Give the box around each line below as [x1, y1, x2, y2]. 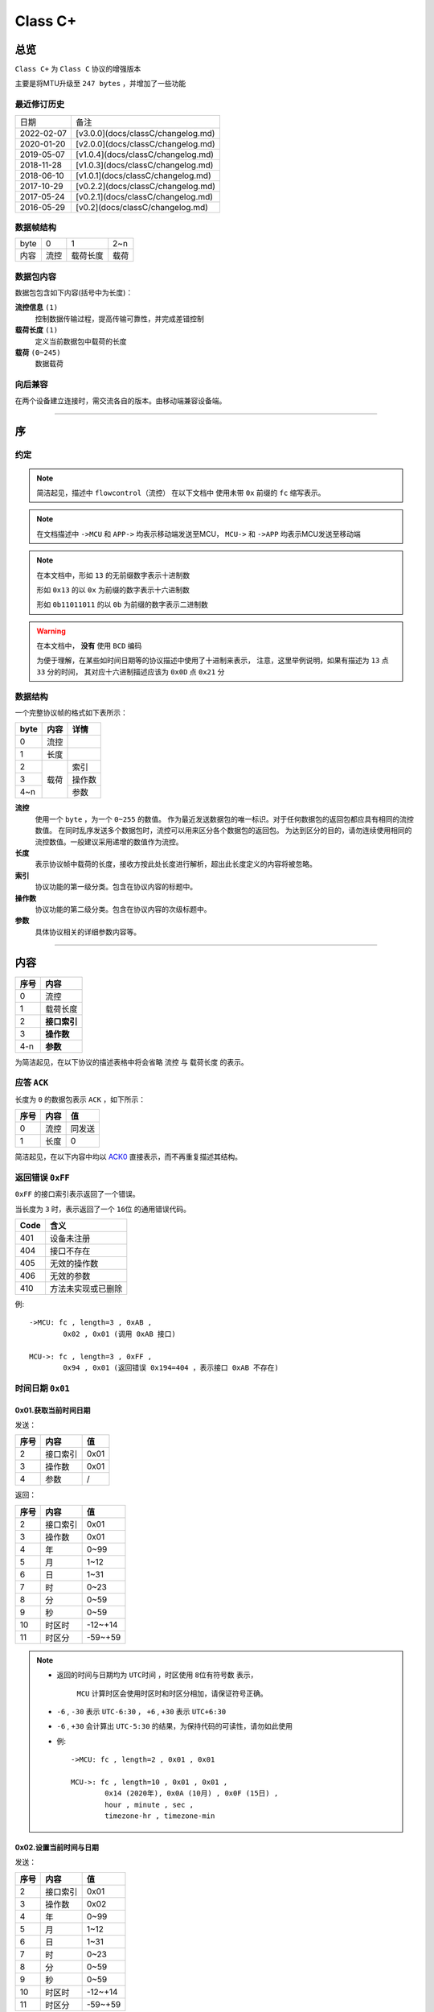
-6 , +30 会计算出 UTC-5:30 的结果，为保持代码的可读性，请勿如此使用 [56, 1721, 293, 1731]
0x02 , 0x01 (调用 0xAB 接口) [63, 1329, 177, 1338]
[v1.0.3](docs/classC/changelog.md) [75, 159, 214, 171]
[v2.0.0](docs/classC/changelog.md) [75, 138, 216, 149]
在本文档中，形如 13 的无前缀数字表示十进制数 [36, 570, 190, 579]
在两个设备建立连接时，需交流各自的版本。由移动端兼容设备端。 [14, 395, 227, 406]
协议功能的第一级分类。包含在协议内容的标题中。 [35, 882, 197, 892]
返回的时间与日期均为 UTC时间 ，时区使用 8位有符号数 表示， [56, 1670, 258, 1680]
